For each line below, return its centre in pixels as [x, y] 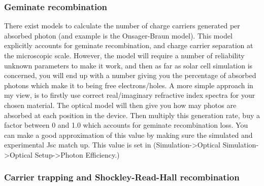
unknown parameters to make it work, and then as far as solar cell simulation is [128, 65]
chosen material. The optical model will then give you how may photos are [120, 105]
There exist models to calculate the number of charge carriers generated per [122, 26]
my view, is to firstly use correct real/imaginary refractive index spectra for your [130, 95]
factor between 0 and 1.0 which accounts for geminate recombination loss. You [126, 125]
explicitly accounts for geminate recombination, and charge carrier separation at [129, 45]
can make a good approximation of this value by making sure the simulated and [128, 135]
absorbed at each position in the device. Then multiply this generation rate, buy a [132, 115]
